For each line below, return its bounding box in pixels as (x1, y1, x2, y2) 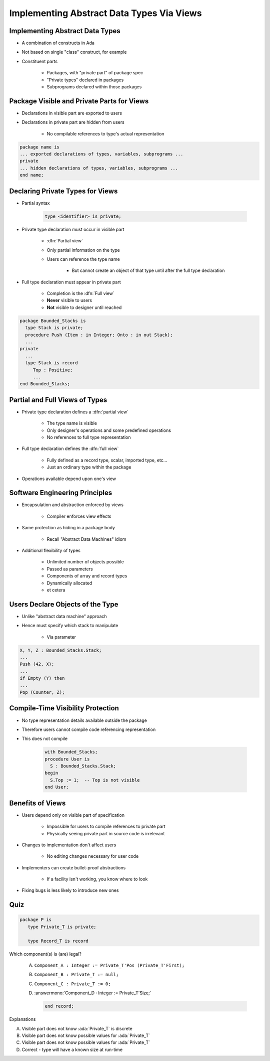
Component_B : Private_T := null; (34, 972, 119, 978)
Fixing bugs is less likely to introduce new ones (21, 887, 119, 893)
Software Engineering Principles (9, 489, 112, 497)
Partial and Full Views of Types (9, 395, 107, 404)
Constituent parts (21, 58, 57, 64)
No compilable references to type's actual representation (46, 130, 164, 136)
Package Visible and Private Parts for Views (9, 97, 149, 105)
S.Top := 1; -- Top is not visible (50, 777, 140, 783)
